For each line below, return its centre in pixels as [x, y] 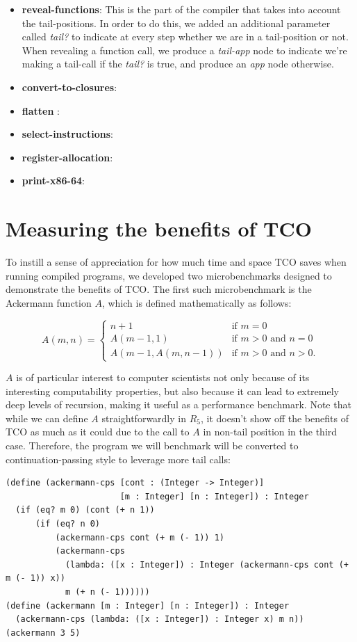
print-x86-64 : [53, 180]
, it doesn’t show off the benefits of [274, 418]
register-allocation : [67, 157]
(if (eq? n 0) [68, 523]
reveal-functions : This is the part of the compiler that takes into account [181, 9]
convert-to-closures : [69, 87]
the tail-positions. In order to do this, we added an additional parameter [176, 23]
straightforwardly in [144, 418]
